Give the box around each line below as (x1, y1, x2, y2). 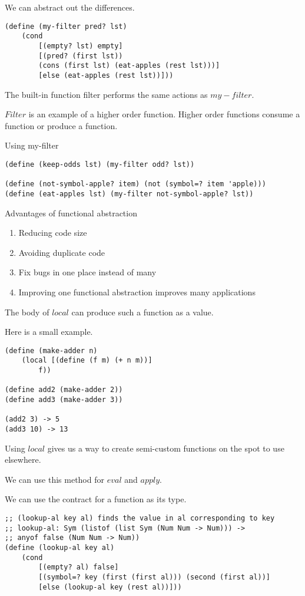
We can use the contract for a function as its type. (5, 493, 187, 505)
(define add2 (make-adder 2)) (5, 386, 123, 394)
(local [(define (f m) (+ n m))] (21, 356, 152, 365)
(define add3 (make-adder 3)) (5, 395, 123, 404)
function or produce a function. (5, 119, 118, 131)
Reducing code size (18, 226, 87, 239)
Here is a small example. (5, 325, 93, 338)
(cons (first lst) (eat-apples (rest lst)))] (38, 61, 220, 70)
